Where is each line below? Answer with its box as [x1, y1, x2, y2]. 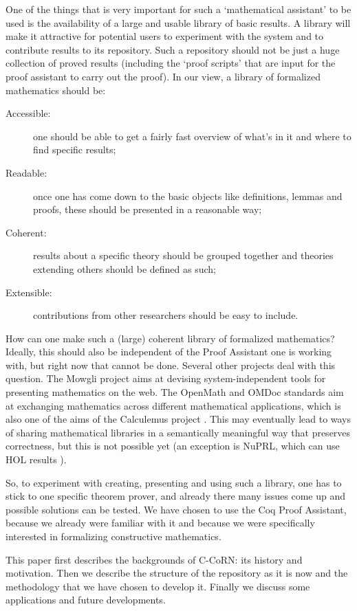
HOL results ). [6, 452, 67, 467]
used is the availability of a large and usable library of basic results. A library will [6, 15, 351, 30]
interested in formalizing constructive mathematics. [6, 529, 221, 543]
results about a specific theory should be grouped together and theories [33, 248, 334, 263]
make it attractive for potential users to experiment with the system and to [6, 29, 324, 43]
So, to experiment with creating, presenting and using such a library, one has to [6, 475, 342, 489]
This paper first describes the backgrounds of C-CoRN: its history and [6, 552, 303, 566]
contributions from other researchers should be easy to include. [33, 308, 299, 322]
